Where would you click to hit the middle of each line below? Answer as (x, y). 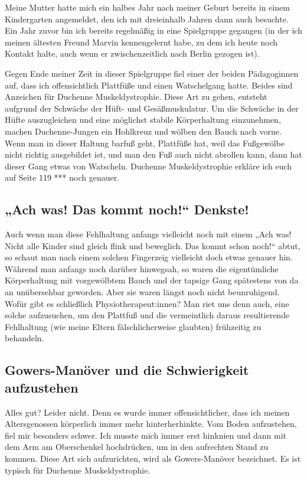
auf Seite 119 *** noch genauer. (62, 177)
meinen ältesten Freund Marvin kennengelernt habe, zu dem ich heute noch (141, 42)
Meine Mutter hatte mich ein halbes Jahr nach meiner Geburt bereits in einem (147, 7)
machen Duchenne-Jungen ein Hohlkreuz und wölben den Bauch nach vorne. (143, 131)
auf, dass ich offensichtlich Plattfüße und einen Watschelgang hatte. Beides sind (149, 85)
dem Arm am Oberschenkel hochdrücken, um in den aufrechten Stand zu (137, 447)
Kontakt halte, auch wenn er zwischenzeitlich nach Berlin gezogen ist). (132, 53)
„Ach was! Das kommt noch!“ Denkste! (127, 209)
